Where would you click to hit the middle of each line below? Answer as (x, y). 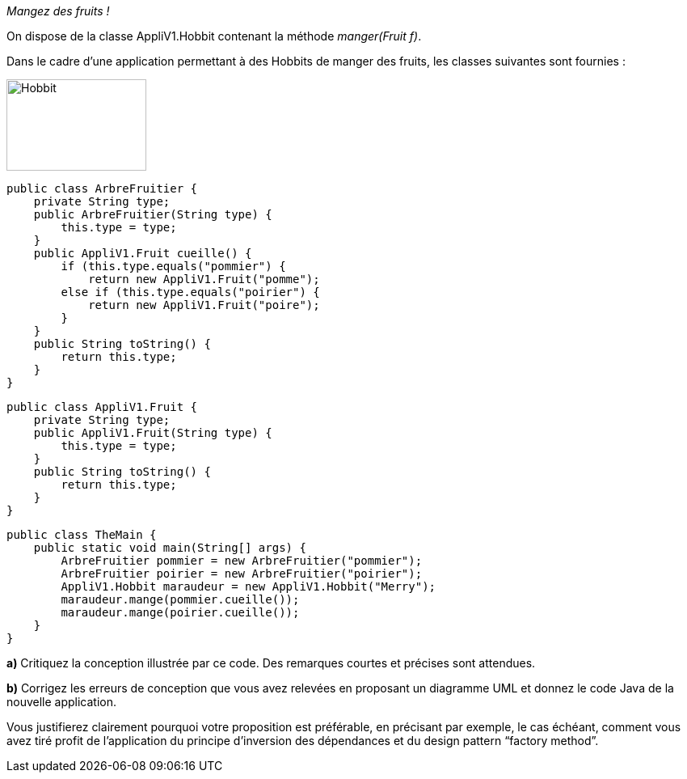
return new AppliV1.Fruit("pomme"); (204, 279)
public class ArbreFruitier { (102, 188)
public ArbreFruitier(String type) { (153, 214)
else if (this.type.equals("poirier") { (190, 292)
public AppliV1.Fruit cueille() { (143, 253)
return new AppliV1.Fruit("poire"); (204, 305)
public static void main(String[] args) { (170, 548)
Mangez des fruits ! (58, 11)
